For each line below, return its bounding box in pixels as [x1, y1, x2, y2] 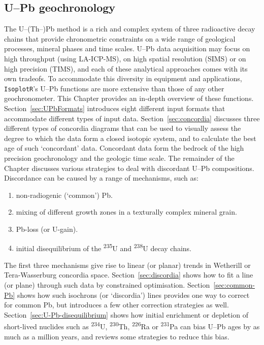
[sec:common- [213, 279, 255, 290]
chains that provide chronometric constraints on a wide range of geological [4, 33, 236, 44]
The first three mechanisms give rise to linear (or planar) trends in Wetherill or [4, 259, 251, 270]
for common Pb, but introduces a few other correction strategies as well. [4, 299, 229, 310]
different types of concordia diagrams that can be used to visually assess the [4, 123, 241, 133]
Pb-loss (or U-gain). [16, 223, 78, 234]
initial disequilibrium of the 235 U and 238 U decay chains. [16, 241, 191, 253]
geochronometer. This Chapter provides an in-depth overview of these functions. [4, 93, 254, 103]
